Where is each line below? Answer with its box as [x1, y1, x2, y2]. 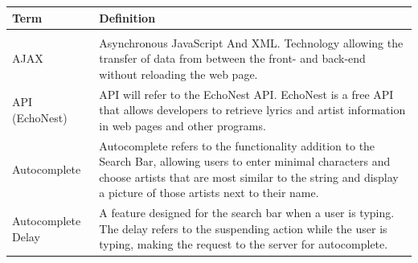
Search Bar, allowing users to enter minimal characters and [99, 153, 391, 170]
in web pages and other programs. [99, 117, 266, 134]
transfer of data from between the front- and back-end [99, 50, 366, 67]
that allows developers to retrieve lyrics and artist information [99, 101, 406, 118]
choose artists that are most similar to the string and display [99, 168, 399, 185]
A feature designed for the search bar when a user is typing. [99, 204, 395, 221]
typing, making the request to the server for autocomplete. [99, 236, 388, 253]
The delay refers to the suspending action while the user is [99, 220, 387, 236]
